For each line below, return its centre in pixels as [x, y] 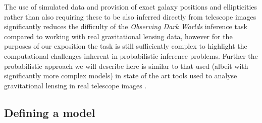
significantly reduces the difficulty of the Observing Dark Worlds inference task [126, 26]
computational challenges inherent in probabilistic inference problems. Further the [131, 55]
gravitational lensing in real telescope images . [75, 85]
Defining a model [50, 112]
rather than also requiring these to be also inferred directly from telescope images [130, 16]
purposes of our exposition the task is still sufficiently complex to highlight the [126, 46]
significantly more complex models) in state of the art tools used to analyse [121, 76]
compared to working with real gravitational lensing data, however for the [118, 36]
